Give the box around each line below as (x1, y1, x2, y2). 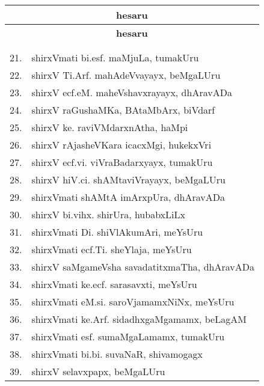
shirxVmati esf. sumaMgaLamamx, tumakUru (31, 329, 225, 343)
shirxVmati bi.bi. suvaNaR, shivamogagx (31, 347, 203, 361)
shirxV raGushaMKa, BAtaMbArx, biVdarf (31, 103, 215, 117)
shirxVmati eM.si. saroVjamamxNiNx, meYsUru (31, 295, 235, 308)
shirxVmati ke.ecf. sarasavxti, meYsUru (31, 277, 197, 291)
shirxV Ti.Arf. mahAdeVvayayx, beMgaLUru (31, 68, 221, 82)
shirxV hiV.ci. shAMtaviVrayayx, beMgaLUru (31, 173, 226, 186)
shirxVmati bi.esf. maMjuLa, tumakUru (31, 51, 199, 64)
